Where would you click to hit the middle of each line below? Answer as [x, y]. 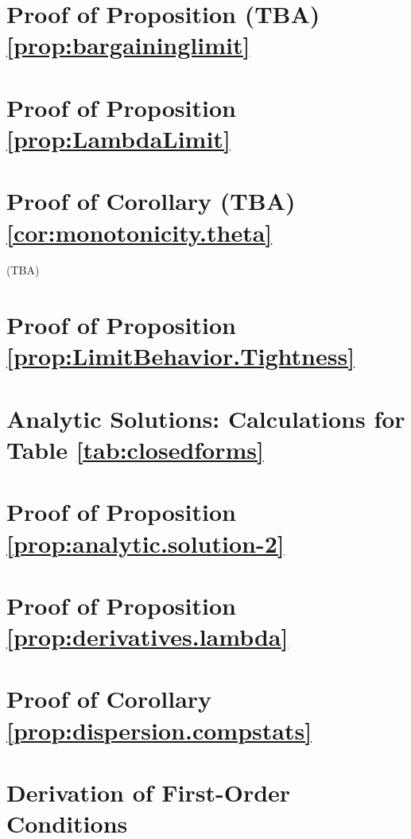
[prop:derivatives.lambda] [147, 637]
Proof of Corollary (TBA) [151, 201]
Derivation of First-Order [149, 792]
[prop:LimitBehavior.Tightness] [181, 356]
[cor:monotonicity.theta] [140, 232]
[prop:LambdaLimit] [118, 138]
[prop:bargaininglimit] [128, 45]
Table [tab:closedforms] [135, 449]
